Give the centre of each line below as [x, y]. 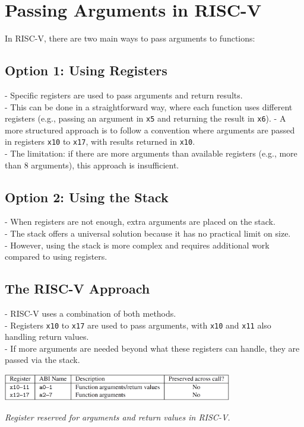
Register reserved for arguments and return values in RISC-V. [118, 417]
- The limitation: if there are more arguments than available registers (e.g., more [151, 153]
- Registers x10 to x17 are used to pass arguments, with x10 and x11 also [138, 325]
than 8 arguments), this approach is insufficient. [92, 165]
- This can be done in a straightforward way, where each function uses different [149, 106]
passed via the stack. [42, 360]
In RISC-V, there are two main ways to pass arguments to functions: [130, 38]
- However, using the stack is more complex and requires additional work [137, 245]
